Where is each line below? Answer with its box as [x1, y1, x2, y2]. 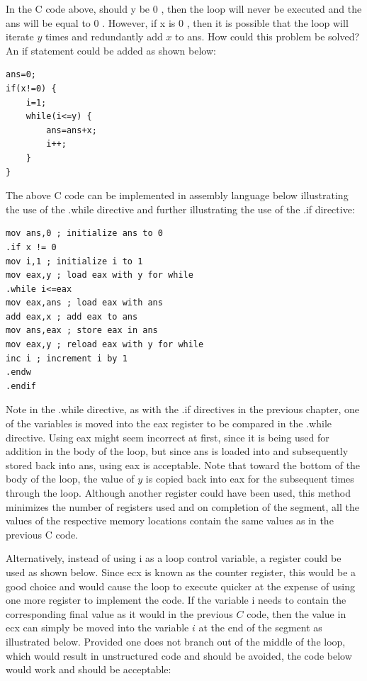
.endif [6, 381, 36, 391]
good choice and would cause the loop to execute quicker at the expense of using [6, 578, 355, 593]
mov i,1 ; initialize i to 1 [6, 256, 143, 266]
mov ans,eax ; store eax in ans [6, 325, 158, 336]
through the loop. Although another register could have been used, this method [6, 485, 351, 500]
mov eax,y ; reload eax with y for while [6, 339, 204, 350]
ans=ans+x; [46, 125, 97, 135]
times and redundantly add [45, 29, 163, 44]
